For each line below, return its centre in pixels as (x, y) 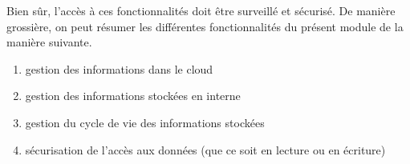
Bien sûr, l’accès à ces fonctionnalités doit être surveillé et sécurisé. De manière (201, 10)
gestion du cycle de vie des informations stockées (145, 122)
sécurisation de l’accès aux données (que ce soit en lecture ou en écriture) (205, 149)
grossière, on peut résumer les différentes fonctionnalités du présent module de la (205, 26)
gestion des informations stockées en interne (133, 96)
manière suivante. (49, 42)
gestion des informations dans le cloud (119, 68)
